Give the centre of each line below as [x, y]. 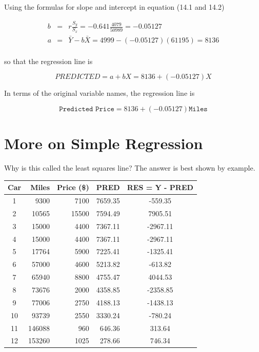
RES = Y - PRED [160, 187]
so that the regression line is [48, 61]
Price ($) [73, 187]
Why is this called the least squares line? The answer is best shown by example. [130, 168]
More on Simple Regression [104, 143]
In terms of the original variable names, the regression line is [99, 93]
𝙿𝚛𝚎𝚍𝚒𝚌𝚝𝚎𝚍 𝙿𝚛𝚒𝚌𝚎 [87, 109]
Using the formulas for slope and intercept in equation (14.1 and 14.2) [114, 7]
